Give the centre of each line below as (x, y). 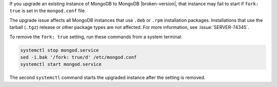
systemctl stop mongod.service (60, 50)
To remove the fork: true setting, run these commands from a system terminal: (96, 37)
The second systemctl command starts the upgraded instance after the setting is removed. (107, 78)
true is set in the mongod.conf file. (48, 11)
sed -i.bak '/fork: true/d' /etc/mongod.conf (78, 57)
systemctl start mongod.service (61, 64)
